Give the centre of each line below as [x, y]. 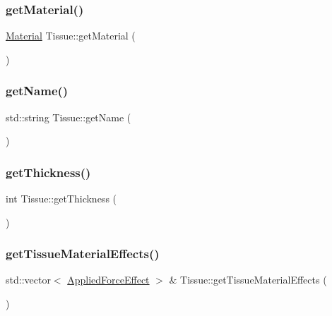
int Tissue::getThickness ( [61, 199]
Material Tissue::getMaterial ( [71, 36]
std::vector [28, 280]
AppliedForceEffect [108, 280]
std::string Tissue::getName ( [69, 117]
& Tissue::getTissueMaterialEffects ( [248, 280]
